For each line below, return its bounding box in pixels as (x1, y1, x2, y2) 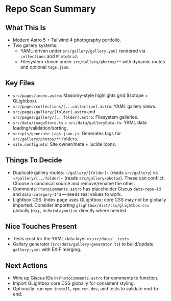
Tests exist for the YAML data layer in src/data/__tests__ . (12, 236, 135, 242)
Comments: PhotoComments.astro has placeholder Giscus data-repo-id (12, 186, 161, 192)
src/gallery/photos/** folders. (12, 136, 79, 142)
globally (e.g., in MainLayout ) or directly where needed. (12, 207, 128, 213)
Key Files (5, 79, 35, 87)
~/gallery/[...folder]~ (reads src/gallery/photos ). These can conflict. (12, 174, 165, 181)
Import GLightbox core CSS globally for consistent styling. (12, 280, 135, 286)
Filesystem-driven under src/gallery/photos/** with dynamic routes (20, 59, 165, 64)
